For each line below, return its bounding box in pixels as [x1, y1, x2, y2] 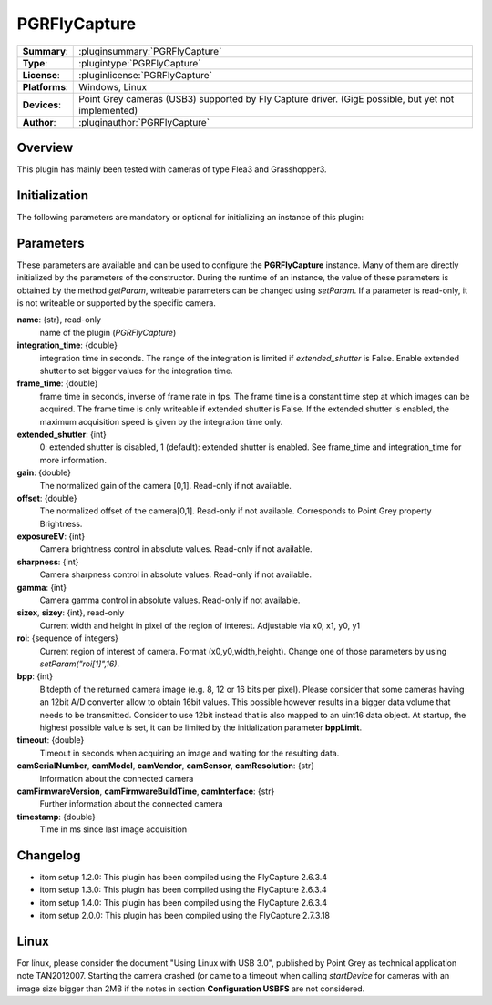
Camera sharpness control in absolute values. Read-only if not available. [39, 569, 312, 580]
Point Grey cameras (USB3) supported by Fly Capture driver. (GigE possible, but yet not [78, 92, 455, 105]
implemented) [78, 104, 138, 117]
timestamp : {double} [16, 811, 96, 822]
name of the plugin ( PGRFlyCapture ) [39, 327, 177, 338]
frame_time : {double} [16, 378, 98, 389]
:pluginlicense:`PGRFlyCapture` [78, 68, 213, 81]
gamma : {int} [16, 582, 67, 593]
